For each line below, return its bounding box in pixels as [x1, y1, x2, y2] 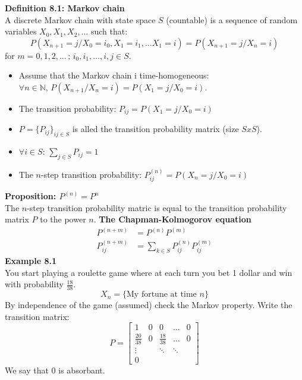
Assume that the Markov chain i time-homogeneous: [18, 69, 209, 81]
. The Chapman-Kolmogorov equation [93, 213, 251, 225]
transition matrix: [5, 310, 70, 322]
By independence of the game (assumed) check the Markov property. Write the [5, 299, 292, 311]
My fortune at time [127, 290, 197, 299]
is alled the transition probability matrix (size [72, 123, 239, 135]
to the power [40, 213, 86, 225]
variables [5, 25, 37, 37]
